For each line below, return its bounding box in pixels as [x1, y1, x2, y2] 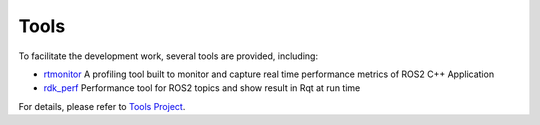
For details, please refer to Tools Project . [18, 100, 186, 112]
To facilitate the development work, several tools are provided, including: [18, 50, 319, 62]
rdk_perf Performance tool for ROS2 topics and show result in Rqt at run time [43, 82, 361, 94]
